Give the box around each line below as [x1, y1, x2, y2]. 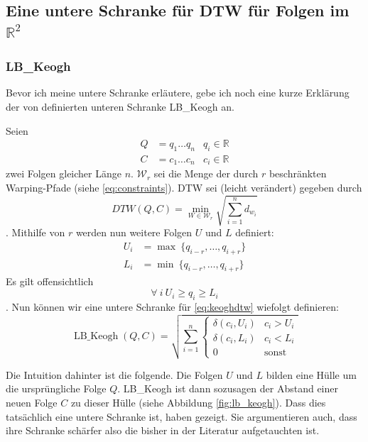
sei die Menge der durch [153, 166, 259, 181]
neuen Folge [6, 394, 58, 409]
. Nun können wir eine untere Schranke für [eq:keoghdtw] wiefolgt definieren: [6, 299, 339, 314]
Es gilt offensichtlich [6, 274, 94, 289]
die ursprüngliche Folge [6, 381, 107, 396]
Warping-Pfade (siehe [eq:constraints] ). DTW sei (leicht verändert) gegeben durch [6, 180, 362, 195]
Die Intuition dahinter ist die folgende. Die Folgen [6, 367, 223, 382]
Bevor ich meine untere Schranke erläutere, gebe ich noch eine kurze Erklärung [6, 85, 350, 100]
